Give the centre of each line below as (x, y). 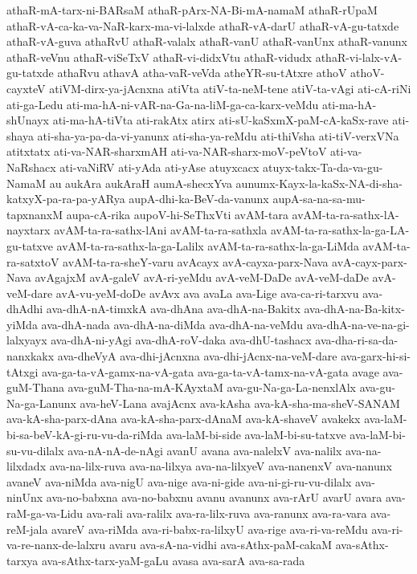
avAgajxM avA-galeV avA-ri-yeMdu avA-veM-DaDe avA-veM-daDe (202, 277)
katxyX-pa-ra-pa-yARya (66, 199)
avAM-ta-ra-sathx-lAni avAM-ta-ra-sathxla (161, 230)
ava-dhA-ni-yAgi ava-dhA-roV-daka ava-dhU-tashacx (181, 340)
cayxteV (26, 88)
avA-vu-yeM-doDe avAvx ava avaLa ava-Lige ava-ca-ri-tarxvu (207, 293)
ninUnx (25, 497)
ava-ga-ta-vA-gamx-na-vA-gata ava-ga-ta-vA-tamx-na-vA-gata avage (210, 371)
